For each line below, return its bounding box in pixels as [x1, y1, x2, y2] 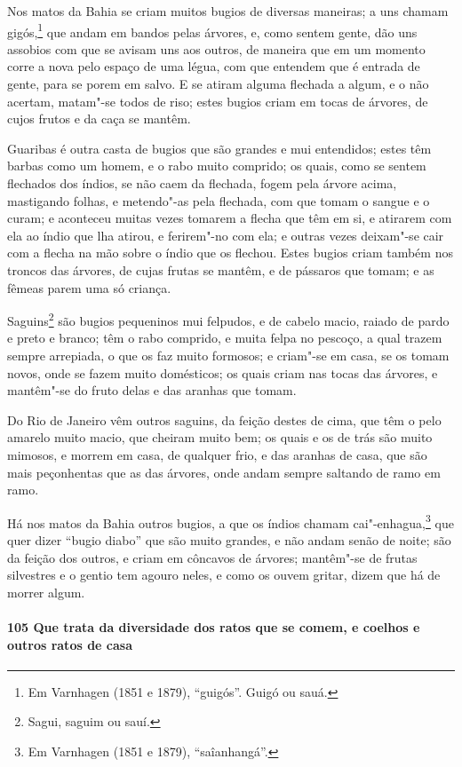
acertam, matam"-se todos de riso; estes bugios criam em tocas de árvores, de [7, 91, 428, 110]
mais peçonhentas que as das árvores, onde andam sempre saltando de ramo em [7, 463, 441, 481]
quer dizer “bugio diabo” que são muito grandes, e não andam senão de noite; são [7, 531, 451, 549]
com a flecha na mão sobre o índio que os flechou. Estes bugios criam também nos [7, 243, 453, 262]
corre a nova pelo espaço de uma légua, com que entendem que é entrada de [7, 57, 420, 75]
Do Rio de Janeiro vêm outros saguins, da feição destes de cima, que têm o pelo [7, 410, 442, 429]
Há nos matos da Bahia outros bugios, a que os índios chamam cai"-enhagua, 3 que [7, 510, 454, 532]
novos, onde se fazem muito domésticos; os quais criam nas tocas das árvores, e [7, 363, 438, 382]
